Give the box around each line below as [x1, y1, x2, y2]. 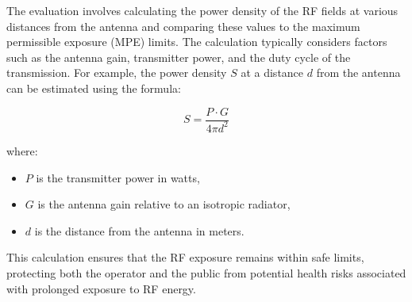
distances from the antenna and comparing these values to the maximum [6, 17, 360, 34]
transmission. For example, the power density [6, 64, 227, 81]
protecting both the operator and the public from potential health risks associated [6, 264, 406, 281]
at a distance [241, 64, 304, 81]
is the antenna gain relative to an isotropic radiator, [37, 196, 291, 212]
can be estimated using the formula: [6, 79, 181, 96]
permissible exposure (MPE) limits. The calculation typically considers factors [6, 33, 387, 50]
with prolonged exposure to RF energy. [6, 280, 196, 296]
